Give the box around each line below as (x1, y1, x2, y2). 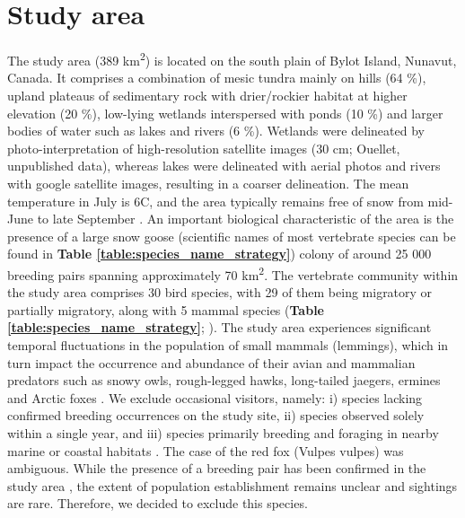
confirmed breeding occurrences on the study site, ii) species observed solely (7, 406, 425, 425)
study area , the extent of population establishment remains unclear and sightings (7, 476, 458, 495)
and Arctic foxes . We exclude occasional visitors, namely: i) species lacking (7, 388, 423, 407)
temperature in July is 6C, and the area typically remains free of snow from (7, 191, 424, 210)
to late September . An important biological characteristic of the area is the (37, 209, 454, 228)
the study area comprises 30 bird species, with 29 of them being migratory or (7, 283, 433, 302)
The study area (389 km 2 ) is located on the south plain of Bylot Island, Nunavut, (7, 48, 457, 69)
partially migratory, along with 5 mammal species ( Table (7, 300, 324, 319)
